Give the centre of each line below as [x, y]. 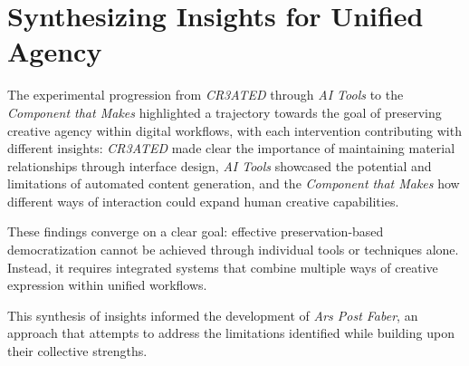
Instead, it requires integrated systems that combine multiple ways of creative [223, 267]
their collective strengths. [77, 351]
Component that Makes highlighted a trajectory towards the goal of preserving [225, 112]
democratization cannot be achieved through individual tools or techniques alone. [233, 250]
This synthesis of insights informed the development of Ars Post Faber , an [213, 315]
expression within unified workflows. [107, 285]
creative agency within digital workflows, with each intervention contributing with [234, 130]
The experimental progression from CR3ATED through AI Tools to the [206, 95]
